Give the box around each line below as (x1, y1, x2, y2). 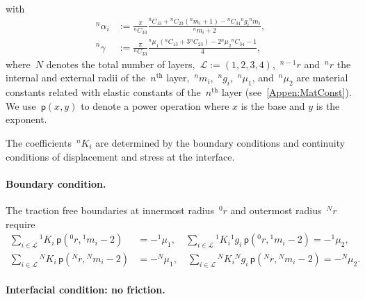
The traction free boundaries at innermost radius (6, 202, 214, 217)
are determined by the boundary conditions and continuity (95, 135, 346, 149)
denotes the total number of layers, (46, 56, 195, 71)
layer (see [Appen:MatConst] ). (221, 85, 352, 99)
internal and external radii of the (6, 70, 146, 85)
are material (296, 70, 348, 85)
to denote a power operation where (81, 98, 229, 113)
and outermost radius (230, 202, 322, 217)
